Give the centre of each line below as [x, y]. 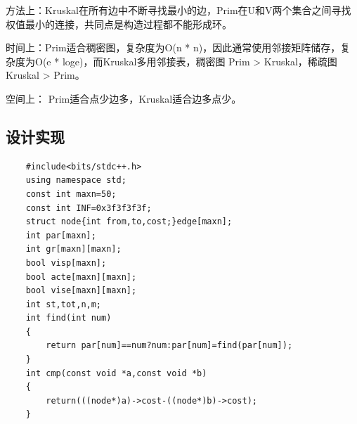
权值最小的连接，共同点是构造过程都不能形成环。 [119, 24]
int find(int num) [69, 318]
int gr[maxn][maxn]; [73, 249]
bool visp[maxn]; [66, 263]
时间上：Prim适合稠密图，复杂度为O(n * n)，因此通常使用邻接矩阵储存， [173, 47]
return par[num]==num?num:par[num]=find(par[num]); [169, 346]
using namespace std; [76, 180]
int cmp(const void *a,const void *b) [116, 373]
